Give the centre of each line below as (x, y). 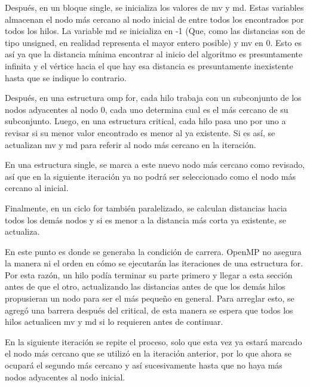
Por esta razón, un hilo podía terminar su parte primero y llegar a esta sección (149, 274)
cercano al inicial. (37, 188)
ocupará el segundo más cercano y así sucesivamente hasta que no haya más (144, 365)
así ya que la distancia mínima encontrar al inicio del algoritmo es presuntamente (154, 54)
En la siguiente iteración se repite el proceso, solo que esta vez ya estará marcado (154, 341)
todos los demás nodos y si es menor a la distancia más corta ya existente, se (145, 219)
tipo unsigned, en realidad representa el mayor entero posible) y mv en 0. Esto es (153, 42)
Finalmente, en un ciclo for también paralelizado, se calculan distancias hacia (146, 208)
